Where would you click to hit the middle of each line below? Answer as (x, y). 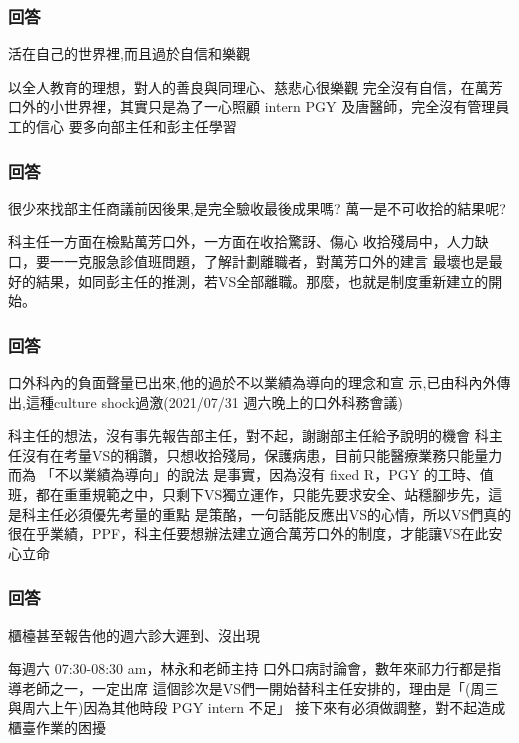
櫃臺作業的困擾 (57, 726)
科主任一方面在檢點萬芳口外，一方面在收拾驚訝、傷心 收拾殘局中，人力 (241, 241)
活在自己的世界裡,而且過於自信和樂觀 (129, 53)
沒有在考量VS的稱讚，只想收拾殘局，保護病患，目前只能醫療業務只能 (248, 454)
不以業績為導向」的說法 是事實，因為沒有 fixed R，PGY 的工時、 (267, 474)
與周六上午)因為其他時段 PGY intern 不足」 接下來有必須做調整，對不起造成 (257, 707)
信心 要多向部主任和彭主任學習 (136, 126)
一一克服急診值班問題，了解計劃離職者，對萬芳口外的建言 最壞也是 (269, 261)
